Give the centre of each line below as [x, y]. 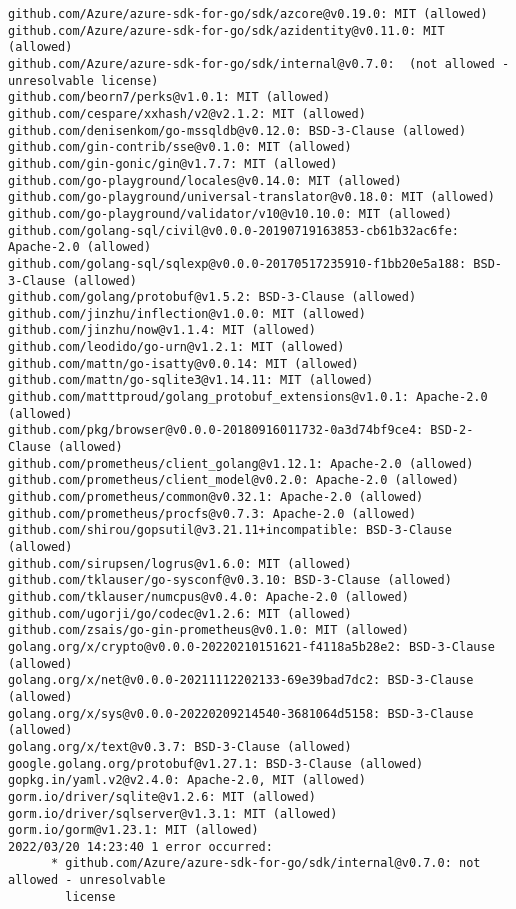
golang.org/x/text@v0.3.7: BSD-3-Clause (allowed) [180, 746]
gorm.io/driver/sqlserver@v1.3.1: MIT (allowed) [173, 813]
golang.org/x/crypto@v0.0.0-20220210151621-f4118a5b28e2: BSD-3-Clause [251, 646]
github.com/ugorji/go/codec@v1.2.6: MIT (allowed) [180, 613]
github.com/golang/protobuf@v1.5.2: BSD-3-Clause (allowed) [212, 297]
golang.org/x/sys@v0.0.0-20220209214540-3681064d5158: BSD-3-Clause [241, 713]
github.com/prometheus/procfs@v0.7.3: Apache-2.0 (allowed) [212, 513]
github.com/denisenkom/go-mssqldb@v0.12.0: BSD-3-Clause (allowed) [237, 130]
